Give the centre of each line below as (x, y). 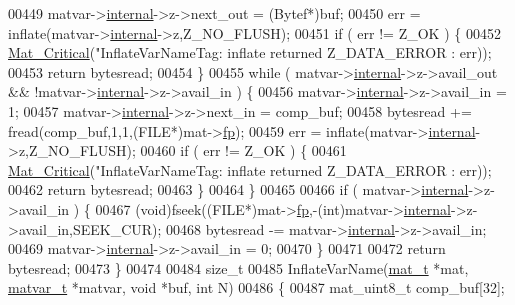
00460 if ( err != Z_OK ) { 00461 (243, 150)
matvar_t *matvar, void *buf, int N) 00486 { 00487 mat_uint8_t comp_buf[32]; (256, 287)
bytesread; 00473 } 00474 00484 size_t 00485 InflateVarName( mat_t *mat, (238, 267)
